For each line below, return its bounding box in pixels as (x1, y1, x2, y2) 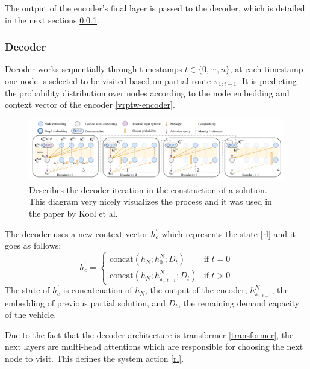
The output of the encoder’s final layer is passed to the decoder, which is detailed (5, 2, 305, 14)
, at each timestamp (229, 63, 303, 75)
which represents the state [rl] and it (161, 227, 296, 240)
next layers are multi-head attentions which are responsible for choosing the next (5, 340, 303, 353)
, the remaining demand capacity (178, 296, 300, 309)
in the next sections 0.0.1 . (5, 13, 99, 26)
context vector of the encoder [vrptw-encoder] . (5, 98, 175, 111)
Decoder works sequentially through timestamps (5, 63, 182, 75)
